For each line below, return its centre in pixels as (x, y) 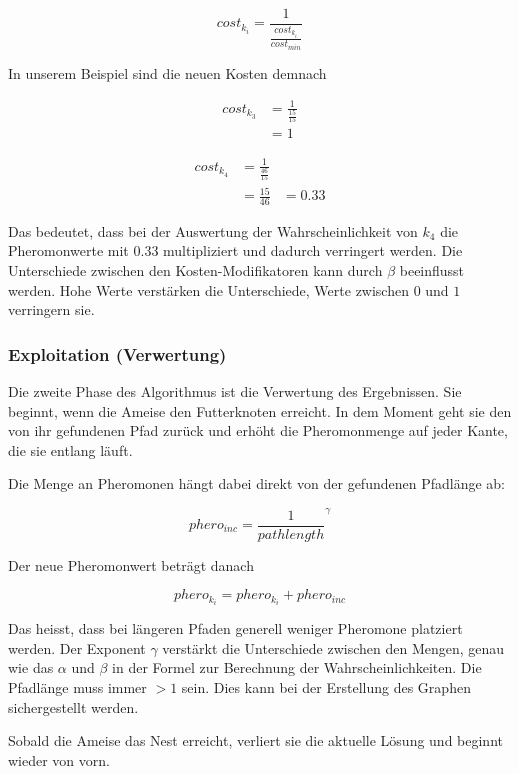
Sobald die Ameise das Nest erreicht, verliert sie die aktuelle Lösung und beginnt (255, 740)
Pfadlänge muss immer (77, 687)
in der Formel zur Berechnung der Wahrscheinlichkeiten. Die (297, 667)
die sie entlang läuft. (70, 449)
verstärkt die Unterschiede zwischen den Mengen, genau (333, 647)
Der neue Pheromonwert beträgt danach (131, 564)
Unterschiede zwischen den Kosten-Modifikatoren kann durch (195, 270)
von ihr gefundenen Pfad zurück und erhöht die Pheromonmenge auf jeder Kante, (258, 430)
